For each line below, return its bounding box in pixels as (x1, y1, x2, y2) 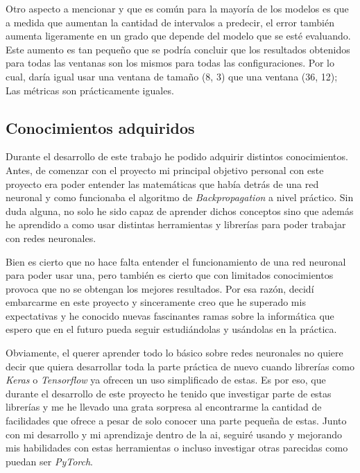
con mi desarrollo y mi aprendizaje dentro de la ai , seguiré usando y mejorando (6, 427, 343, 441)
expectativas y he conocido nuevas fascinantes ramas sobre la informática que (6, 308, 334, 322)
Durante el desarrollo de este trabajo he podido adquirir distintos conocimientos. (6, 149, 348, 164)
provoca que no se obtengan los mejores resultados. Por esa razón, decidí (6, 281, 314, 295)
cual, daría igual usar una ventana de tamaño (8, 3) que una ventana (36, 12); (6, 69, 338, 83)
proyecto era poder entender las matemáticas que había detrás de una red (6, 176, 319, 191)
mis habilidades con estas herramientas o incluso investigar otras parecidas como (6, 440, 348, 455)
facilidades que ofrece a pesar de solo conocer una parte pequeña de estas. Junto (6, 413, 347, 428)
